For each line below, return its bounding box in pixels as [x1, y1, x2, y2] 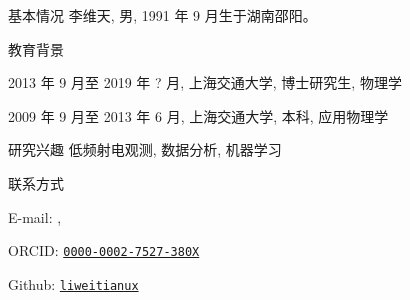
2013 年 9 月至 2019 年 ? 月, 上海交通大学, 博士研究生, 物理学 [8, 72, 402, 93]
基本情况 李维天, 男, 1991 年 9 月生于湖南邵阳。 [8, 5, 317, 25]
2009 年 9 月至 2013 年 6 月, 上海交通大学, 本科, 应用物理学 [8, 105, 389, 126]
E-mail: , [8, 206, 62, 227]
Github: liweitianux [8, 273, 139, 294]
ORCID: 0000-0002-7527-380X [8, 240, 200, 261]
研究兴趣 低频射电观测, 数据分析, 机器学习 [8, 139, 282, 160]
